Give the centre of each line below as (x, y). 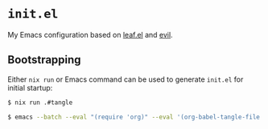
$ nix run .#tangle (40, 103)
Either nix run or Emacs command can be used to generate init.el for (126, 79)
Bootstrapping (44, 60)
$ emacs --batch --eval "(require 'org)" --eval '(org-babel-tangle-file (134, 117)
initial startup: (30, 87)
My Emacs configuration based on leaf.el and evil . (91, 34)
